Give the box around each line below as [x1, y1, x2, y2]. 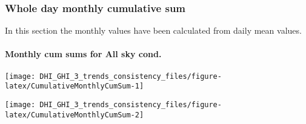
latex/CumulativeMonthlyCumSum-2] [5, 110, 144, 119]
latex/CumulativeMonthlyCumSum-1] [5, 82, 144, 91]
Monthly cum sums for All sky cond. [5, 48, 162, 60]
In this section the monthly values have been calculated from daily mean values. [5, 24, 302, 37]
